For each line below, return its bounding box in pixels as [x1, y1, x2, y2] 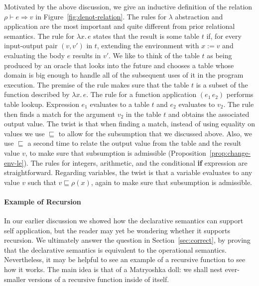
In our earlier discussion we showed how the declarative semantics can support [4, 215, 244, 226]
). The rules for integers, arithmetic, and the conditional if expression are [23, 157, 248, 168]
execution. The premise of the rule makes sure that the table [4, 79, 189, 90]
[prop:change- [209, 147, 251, 158]
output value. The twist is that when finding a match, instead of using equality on [4, 118, 255, 129]
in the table [126, 108, 161, 119]
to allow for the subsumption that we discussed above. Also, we [58, 128, 252, 138]
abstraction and [175, 11, 223, 21]
